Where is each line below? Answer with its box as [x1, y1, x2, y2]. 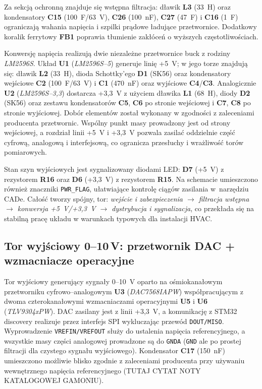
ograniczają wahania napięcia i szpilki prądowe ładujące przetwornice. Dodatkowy [4, 21, 257, 32]
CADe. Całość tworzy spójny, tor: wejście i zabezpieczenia [4, 193, 183, 204]
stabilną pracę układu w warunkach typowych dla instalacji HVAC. [4, 213, 213, 223]
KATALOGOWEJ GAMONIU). [4, 375, 104, 385]
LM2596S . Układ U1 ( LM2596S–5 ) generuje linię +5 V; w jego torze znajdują [4, 57, 248, 68]
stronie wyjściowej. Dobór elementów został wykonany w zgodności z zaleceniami [4, 107, 254, 117]
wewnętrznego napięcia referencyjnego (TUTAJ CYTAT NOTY [4, 365, 201, 375]
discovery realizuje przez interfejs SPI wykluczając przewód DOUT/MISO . [4, 315, 224, 326]
